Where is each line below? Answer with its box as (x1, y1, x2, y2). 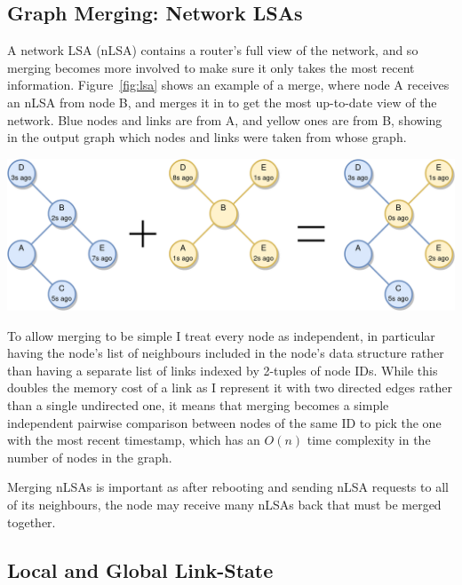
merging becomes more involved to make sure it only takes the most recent (7, 58, 415, 76)
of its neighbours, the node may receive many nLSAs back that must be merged (7, 494, 442, 513)
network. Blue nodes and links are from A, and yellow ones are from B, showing (7, 110, 442, 129)
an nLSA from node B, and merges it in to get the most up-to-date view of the (7, 92, 437, 111)
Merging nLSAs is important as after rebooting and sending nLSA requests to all (7, 478, 449, 496)
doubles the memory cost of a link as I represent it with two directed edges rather (7, 378, 453, 397)
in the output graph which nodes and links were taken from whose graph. (7, 128, 407, 146)
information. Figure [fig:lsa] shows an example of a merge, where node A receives (7, 75, 450, 94)
